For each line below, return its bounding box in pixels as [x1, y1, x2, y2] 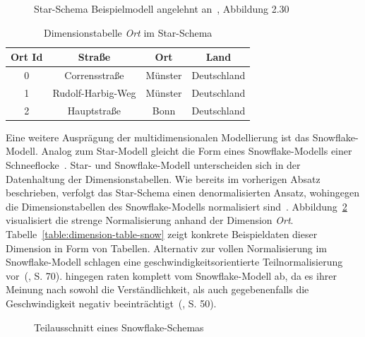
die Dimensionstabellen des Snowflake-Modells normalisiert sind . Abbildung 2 [6, 199, 347, 213]
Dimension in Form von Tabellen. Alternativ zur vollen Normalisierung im [6, 240, 327, 255]
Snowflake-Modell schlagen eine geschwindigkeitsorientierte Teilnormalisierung [6, 254, 343, 269]
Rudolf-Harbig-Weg [52, 85, 136, 100]
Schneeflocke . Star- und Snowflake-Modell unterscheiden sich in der [6, 158, 301, 172]
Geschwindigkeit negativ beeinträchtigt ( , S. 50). [6, 295, 217, 310]
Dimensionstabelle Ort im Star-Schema [44, 25, 213, 40]
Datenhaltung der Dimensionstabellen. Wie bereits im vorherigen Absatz [6, 171, 321, 186]
